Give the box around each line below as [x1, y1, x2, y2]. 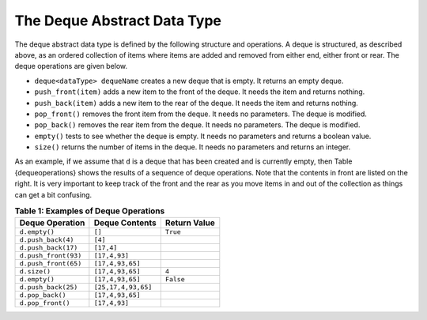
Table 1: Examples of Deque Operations [14, 205, 165, 216]
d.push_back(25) [19, 283, 78, 292]
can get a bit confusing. [14, 190, 93, 199]
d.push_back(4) [19, 235, 74, 244]
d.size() [19, 267, 51, 276]
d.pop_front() [19, 299, 70, 307]
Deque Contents [93, 217, 157, 228]
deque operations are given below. [14, 62, 128, 71]
